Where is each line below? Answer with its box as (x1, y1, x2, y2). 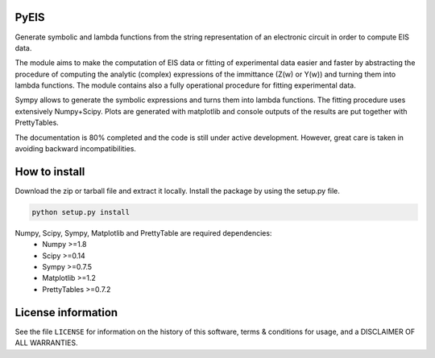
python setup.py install (31, 208, 130, 216)
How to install (14, 165, 85, 179)
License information (14, 306, 118, 319)
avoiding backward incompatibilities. (14, 144, 137, 154)
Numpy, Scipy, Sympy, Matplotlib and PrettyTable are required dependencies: (14, 228, 272, 237)
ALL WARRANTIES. (14, 338, 78, 348)
